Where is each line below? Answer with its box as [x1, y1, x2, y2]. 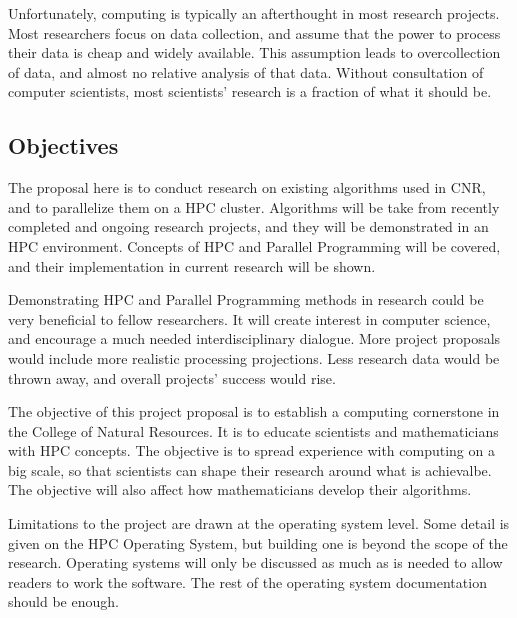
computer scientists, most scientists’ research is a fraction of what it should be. [8, 81, 492, 102]
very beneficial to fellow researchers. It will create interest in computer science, [8, 308, 491, 329]
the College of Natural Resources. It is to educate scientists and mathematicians [8, 420, 499, 441]
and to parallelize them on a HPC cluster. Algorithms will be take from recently [8, 196, 500, 217]
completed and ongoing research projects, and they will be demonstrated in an [8, 216, 489, 237]
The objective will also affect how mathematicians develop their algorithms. [8, 479, 472, 500]
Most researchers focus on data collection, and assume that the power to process [8, 22, 501, 43]
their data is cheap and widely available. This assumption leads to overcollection [8, 42, 501, 63]
